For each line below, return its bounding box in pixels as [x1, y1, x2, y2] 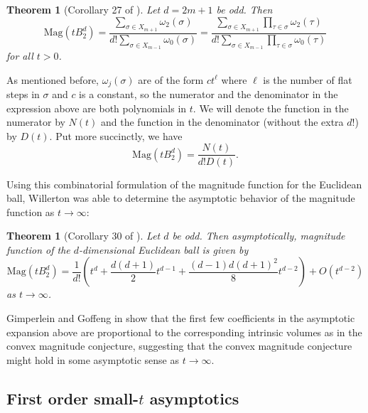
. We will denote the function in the [193, 100, 349, 115]
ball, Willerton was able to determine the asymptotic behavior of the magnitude [6, 191, 355, 205]
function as [6, 204, 55, 219]
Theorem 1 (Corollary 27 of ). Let [6, 2, 161, 16]
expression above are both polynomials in [6, 100, 187, 115]
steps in [6, 87, 40, 102]
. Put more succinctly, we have [49, 128, 183, 143]
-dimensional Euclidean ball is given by [79, 242, 249, 257]
